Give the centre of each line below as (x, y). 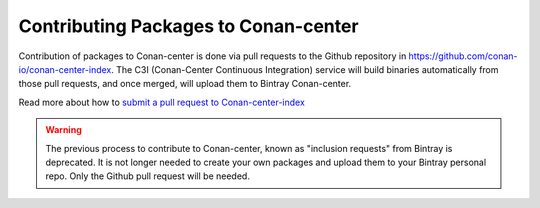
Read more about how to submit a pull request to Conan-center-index (161, 102)
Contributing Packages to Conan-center (188, 26)
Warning (63, 130)
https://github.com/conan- (463, 56)
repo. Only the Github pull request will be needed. (147, 176)
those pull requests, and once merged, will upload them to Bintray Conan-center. (185, 84)
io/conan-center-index (65, 69)
